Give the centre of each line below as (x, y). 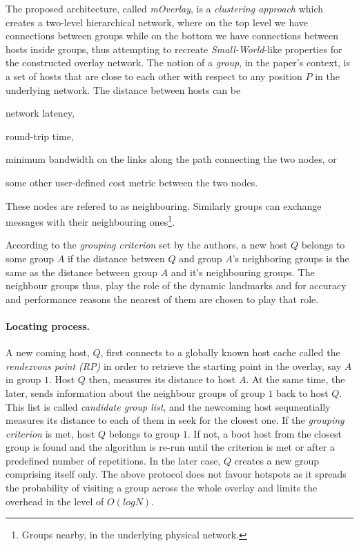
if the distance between (116, 258)
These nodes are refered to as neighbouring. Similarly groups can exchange (164, 205)
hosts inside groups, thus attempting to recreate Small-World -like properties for (174, 49)
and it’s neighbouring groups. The (243, 272)
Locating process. (48, 325)
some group (30, 258)
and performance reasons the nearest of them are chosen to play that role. (162, 299)
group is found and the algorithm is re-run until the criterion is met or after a (170, 447)
